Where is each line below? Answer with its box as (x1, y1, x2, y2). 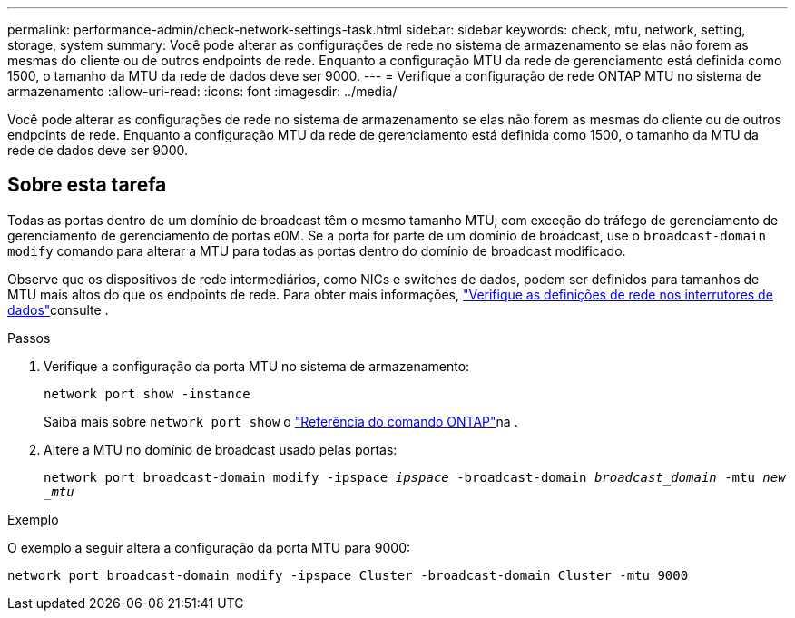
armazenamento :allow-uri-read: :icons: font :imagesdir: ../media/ (7, 83, 397, 99)
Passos (7, 329, 51, 346)
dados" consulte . (7, 301, 109, 318)
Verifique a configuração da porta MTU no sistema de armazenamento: (44, 358, 470, 374)
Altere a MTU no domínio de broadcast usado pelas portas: (44, 441, 397, 457)
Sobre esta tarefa (7, 173, 167, 197)
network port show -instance (44, 386, 250, 401)
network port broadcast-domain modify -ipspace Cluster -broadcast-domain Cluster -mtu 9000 (7, 567, 689, 583)
